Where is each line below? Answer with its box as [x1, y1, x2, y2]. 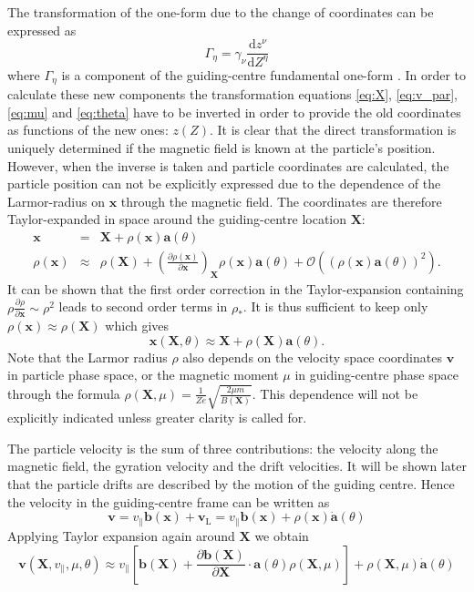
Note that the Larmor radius [7, 347, 168, 366]
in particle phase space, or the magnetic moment [7, 365, 279, 384]
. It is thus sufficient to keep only [242, 297, 428, 316]
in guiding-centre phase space [294, 365, 459, 384]
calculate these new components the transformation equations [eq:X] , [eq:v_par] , [7, 85, 458, 104]
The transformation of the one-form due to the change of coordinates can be [7, 3, 434, 21]
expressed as [7, 20, 77, 39]
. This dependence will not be [252, 383, 418, 403]
